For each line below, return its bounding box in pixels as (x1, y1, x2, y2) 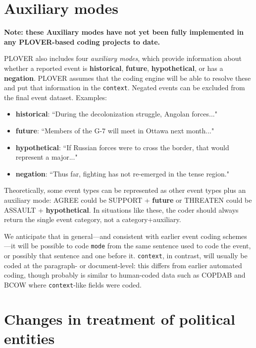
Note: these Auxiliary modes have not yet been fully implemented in (4, 27, 244, 37)
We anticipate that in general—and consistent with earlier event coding (4, 231, 221, 241)
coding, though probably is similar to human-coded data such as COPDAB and (4, 270, 246, 280)
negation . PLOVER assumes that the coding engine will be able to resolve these (4, 72, 251, 83)
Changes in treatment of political (4, 308, 235, 329)
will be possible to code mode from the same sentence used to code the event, (17, 240, 251, 251)
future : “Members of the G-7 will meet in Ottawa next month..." (15, 125, 214, 135)
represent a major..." (15, 152, 78, 162)
